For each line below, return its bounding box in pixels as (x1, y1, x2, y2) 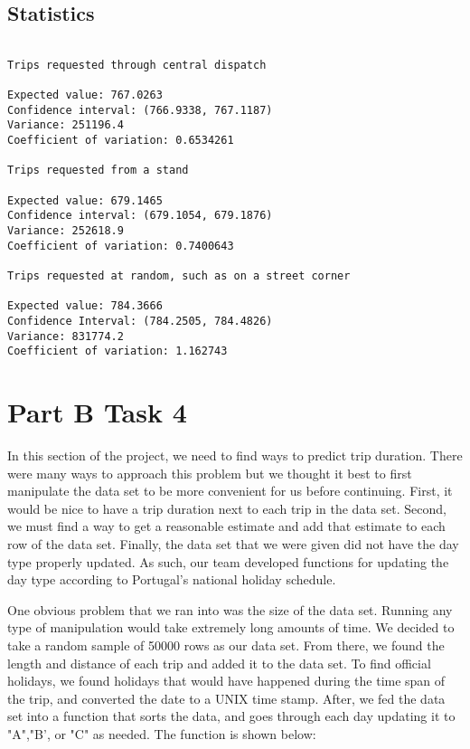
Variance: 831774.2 (7, 329, 124, 343)
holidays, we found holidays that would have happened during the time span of (7, 671, 446, 690)
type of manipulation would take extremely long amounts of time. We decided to (7, 618, 455, 637)
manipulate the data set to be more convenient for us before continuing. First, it (7, 481, 453, 500)
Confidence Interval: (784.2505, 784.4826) (7, 315, 273, 328)
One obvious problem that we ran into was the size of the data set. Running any (7, 600, 453, 619)
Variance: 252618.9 (7, 224, 124, 238)
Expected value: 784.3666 (7, 299, 163, 313)
